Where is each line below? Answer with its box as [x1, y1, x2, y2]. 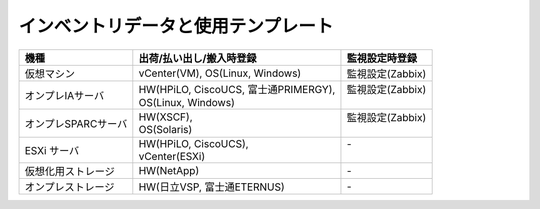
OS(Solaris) [138, 122, 193, 136]
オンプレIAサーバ [24, 88, 105, 102]
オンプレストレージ [24, 180, 115, 194]
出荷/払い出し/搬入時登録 [138, 51, 257, 65]
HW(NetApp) [138, 163, 200, 177]
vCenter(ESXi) [138, 149, 205, 163]
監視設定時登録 [346, 51, 417, 65]
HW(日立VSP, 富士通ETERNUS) [138, 180, 285, 194]
